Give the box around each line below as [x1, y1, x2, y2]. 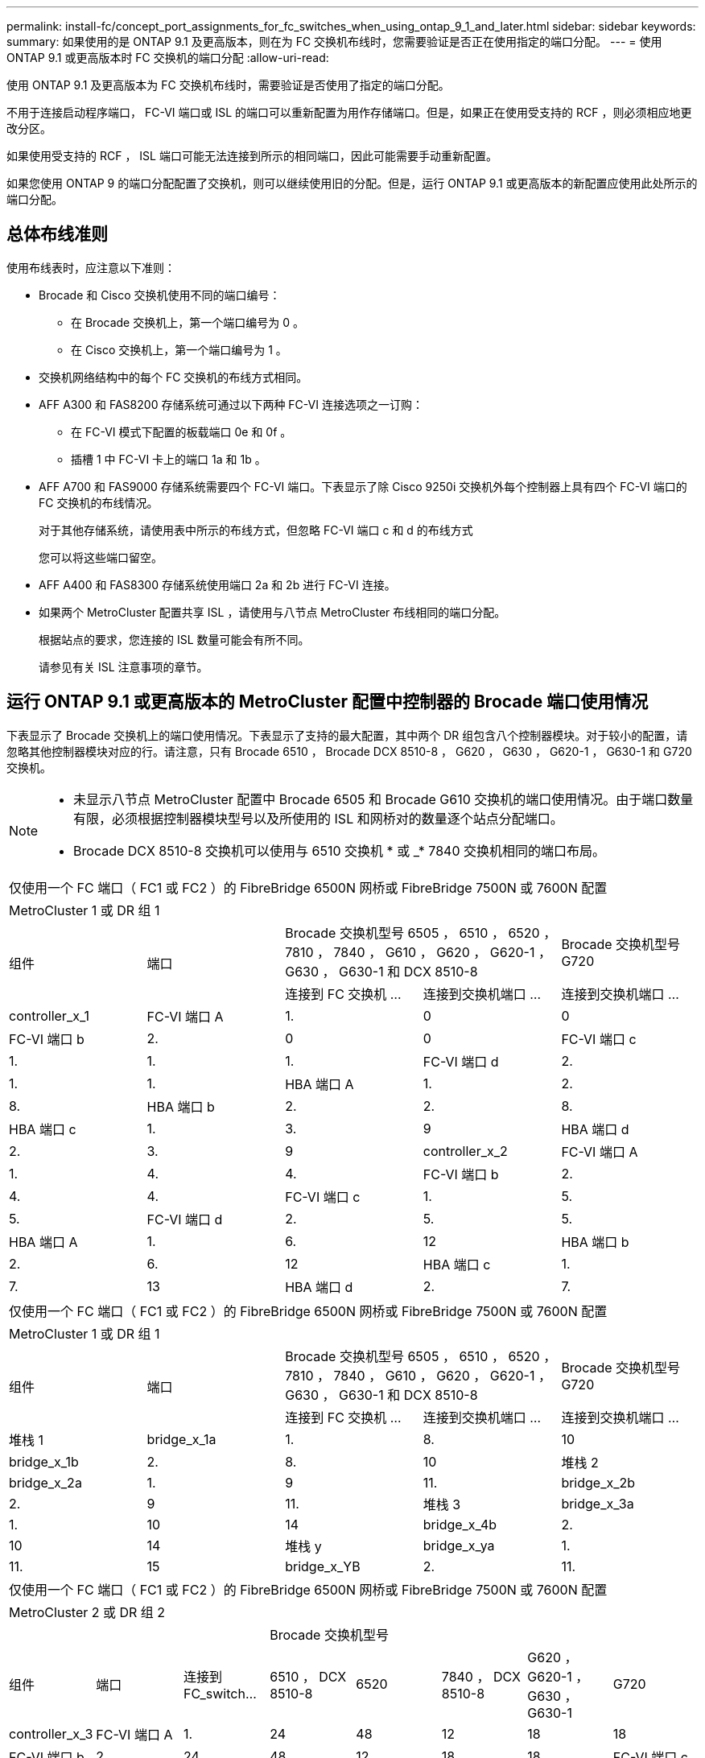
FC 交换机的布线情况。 [39, 495, 159, 510]
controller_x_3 [9, 1725, 93, 1742]
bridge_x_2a [9, 1474, 82, 1491]
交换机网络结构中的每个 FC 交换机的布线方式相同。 [39, 369, 308, 384]
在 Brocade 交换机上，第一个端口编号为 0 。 [71, 315, 304, 329]
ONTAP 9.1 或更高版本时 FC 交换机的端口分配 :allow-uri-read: [6, 51, 329, 64]
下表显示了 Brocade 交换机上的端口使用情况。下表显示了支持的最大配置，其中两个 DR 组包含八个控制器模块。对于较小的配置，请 [6, 728, 688, 742]
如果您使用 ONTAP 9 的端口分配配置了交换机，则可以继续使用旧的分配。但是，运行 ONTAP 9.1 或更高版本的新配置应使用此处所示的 [6, 176, 698, 190]
